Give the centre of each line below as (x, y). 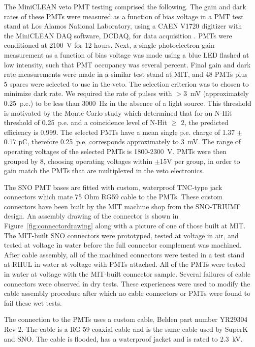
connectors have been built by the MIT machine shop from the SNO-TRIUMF (122, 206)
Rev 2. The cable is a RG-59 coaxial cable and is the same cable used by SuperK (126, 329)
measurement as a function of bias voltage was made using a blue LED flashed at (127, 54)
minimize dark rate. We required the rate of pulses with (88, 93)
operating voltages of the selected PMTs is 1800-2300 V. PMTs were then (115, 151)
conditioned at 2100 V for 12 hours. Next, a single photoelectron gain (109, 45)
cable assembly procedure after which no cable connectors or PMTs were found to (127, 293)
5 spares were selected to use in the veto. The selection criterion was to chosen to (127, 83)
